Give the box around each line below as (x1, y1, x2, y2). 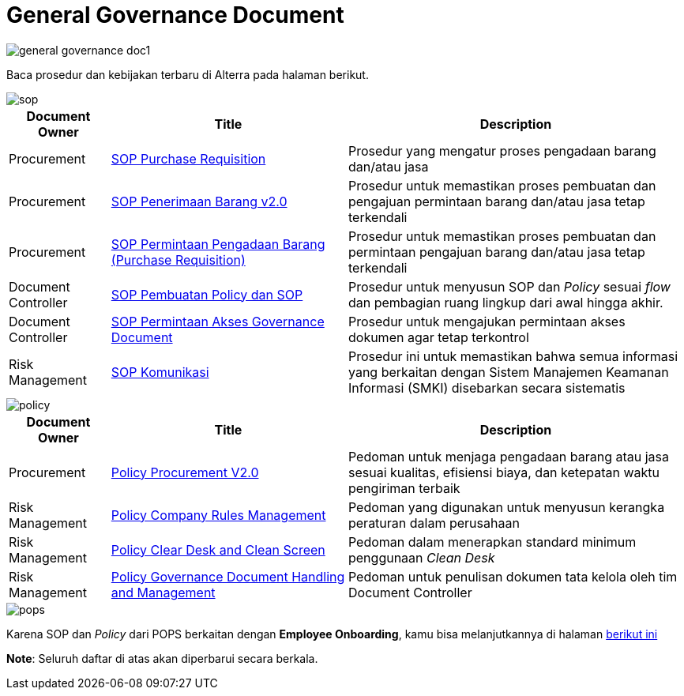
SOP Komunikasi (111, 363, 209, 380)
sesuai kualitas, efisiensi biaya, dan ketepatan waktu (348, 464, 660, 480)
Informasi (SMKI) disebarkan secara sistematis (348, 379, 626, 396)
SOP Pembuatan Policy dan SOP (111, 286, 303, 303)
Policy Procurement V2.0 (111, 464, 259, 480)
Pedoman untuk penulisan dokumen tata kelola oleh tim (348, 568, 678, 585)
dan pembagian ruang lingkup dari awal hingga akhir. (348, 294, 663, 310)
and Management (111, 584, 216, 600)
